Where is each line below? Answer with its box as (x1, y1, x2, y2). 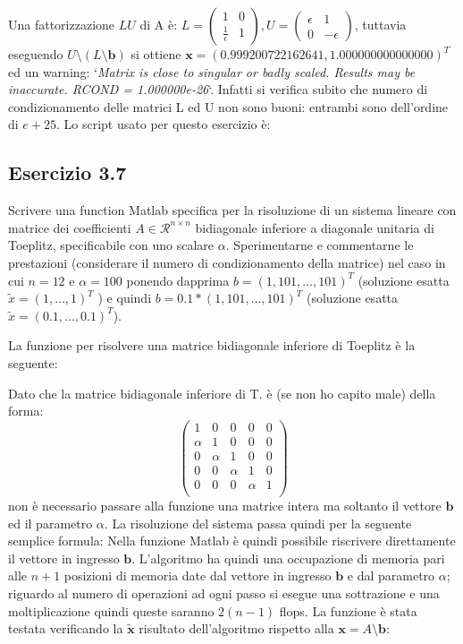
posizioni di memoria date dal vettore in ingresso (63, 566, 332, 585)
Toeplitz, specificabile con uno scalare (8, 236, 215, 254)
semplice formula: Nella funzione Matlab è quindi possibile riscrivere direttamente (8, 531, 456, 550)
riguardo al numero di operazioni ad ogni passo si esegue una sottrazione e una (8, 583, 440, 602)
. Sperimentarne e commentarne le (225, 236, 414, 254)
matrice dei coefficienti (8, 218, 131, 236)
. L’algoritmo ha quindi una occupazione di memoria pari (131, 548, 445, 567)
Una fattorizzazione (8, 15, 115, 33)
